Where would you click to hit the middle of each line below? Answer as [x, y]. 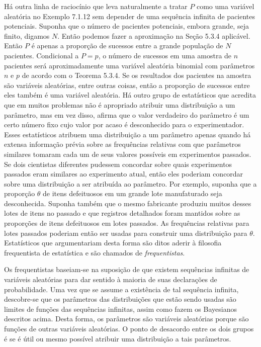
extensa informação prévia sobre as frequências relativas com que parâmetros [122, 144]
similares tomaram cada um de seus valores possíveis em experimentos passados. [128, 154]
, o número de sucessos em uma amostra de [165, 55]
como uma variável [225, 6]
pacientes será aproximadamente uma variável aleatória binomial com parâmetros [129, 65]
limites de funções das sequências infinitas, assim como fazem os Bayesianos [120, 309]
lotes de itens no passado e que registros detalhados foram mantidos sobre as [122, 213]
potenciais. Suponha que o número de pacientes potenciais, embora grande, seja [126, 26]
